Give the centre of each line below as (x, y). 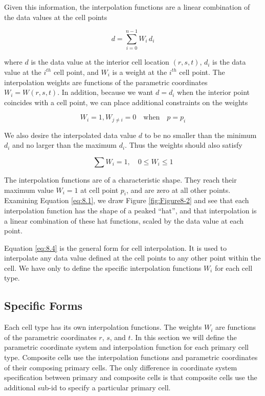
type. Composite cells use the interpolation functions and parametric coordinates (131, 357)
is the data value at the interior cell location (100, 62)
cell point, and (76, 72)
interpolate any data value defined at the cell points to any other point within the (132, 258)
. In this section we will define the (184, 337)
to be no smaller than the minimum (201, 135)
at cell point (100, 190)
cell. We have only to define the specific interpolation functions (103, 268)
